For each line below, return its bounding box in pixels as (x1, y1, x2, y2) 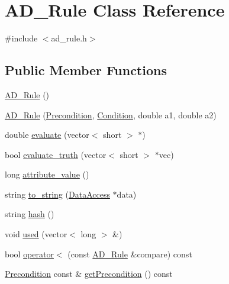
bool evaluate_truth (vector (5, 148, 107, 160)
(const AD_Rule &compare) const (67, 247, 192, 260)
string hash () (5, 208, 54, 220)
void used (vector (5, 228, 67, 240)
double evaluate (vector (5, 128, 89, 141)
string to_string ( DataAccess (5, 188, 110, 200)
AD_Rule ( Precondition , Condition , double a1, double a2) (5, 108, 217, 121)
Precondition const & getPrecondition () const (5, 267, 173, 280)
